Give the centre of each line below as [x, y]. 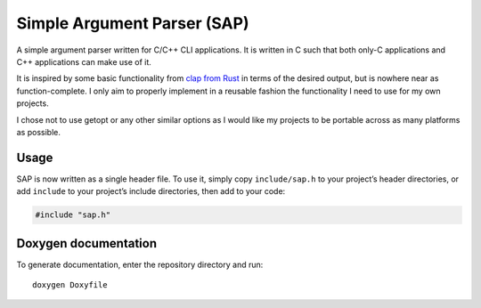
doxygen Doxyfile [70, 285]
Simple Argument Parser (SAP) [133, 23]
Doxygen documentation [87, 243]
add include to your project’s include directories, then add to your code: [151, 191]
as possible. [39, 132]
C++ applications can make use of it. [84, 61]
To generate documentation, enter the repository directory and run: [140, 264]
